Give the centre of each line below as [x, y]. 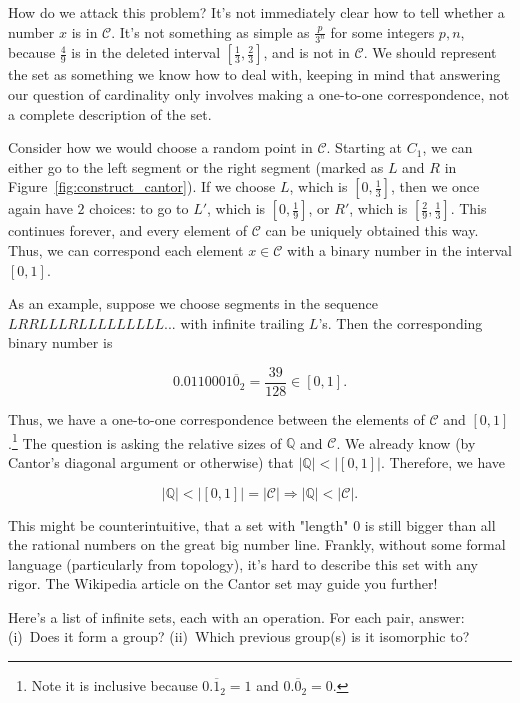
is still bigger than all [430, 524]
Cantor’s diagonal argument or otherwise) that [151, 461]
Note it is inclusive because [114, 685]
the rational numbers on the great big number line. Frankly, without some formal [257, 544]
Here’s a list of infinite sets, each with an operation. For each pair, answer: [236, 616]
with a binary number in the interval [399, 250]
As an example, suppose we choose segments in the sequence [193, 303]
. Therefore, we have [443, 461]
